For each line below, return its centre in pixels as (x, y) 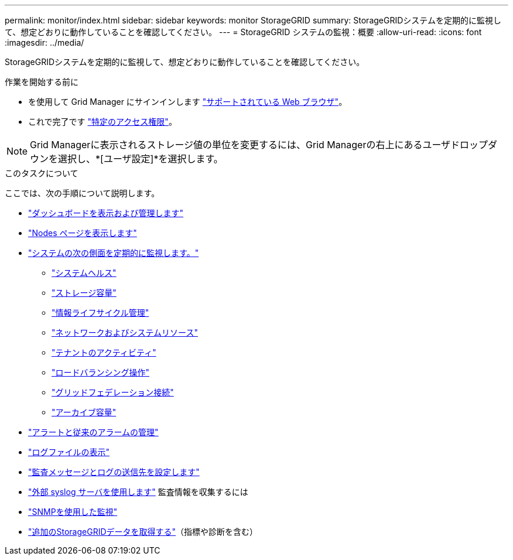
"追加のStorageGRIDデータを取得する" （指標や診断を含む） (143, 532)
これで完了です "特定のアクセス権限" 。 (102, 122)
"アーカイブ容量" (84, 412)
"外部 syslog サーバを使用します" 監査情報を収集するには (138, 492)
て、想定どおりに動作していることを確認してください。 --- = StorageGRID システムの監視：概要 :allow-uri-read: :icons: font (243, 32)
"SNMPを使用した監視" (73, 512)
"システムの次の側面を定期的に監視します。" (114, 253)
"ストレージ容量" (84, 293)
